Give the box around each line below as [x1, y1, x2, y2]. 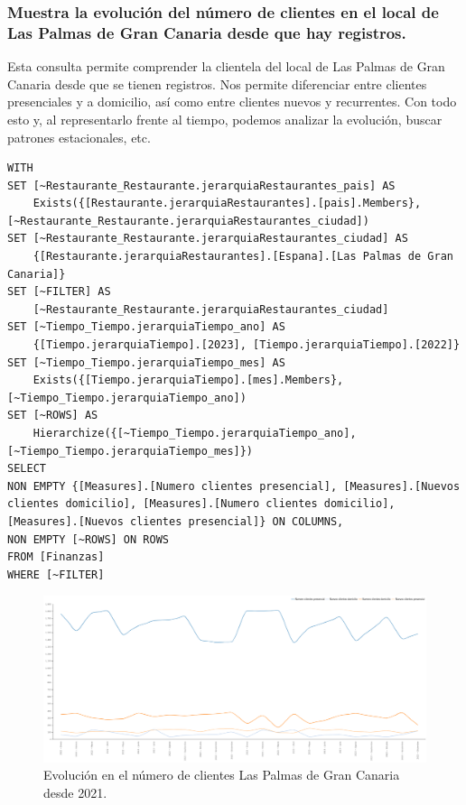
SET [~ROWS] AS [7, 409, 98, 422]
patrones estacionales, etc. [7, 127, 151, 146]
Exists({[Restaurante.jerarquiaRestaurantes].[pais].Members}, [33, 197, 422, 210]
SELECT [7, 462, 46, 476]
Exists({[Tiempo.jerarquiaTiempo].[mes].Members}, [33, 374, 344, 387]
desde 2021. [43, 782, 107, 801]
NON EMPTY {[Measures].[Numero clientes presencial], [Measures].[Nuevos [7, 479, 461, 493]
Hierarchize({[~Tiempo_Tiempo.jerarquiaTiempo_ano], [33, 427, 357, 440]
